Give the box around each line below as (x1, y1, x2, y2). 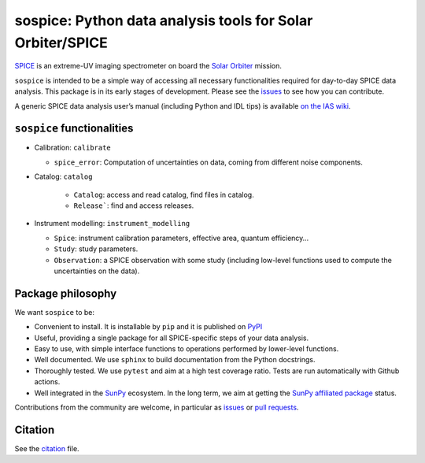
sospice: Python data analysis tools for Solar (14, 12, 313, 29)
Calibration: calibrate (34, 143, 112, 153)
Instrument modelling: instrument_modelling (34, 219, 190, 228)
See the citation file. (14, 443, 79, 453)
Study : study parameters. (54, 244, 139, 254)
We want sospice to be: (14, 307, 94, 317)
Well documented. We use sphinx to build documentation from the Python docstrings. (34, 355, 316, 365)
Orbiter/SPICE (14, 34, 108, 51)
